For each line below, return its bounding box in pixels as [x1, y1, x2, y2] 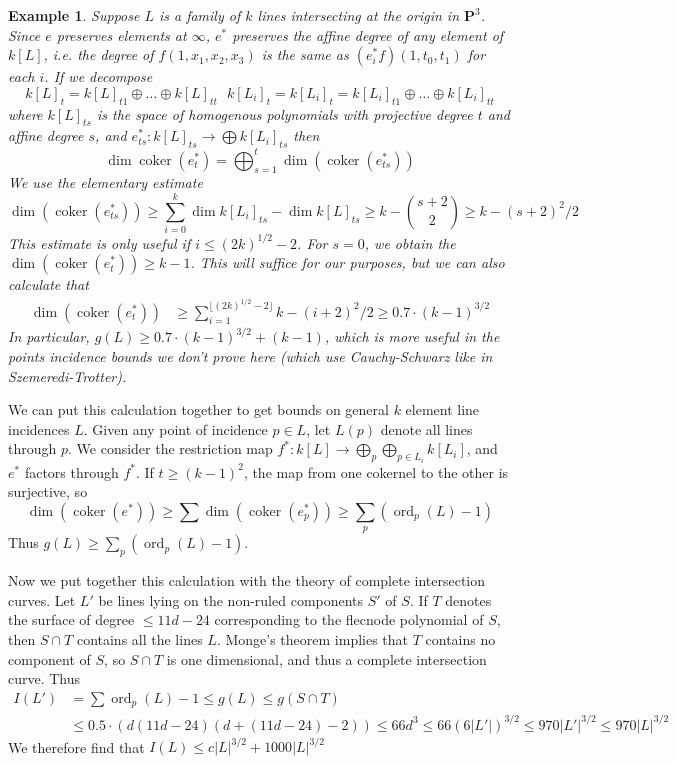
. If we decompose [44, 66, 153, 87]
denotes [445, 589, 492, 610]
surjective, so [8, 481, 88, 502]
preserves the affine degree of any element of [232, 24, 504, 45]
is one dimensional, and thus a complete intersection [166, 648, 487, 669]
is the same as [261, 44, 349, 65]
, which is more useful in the [324, 326, 500, 347]
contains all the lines [76, 628, 203, 649]
